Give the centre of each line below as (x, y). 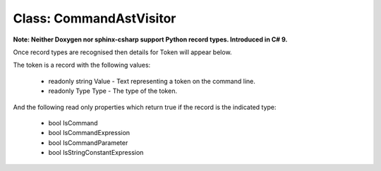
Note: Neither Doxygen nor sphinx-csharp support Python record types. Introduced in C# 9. (150, 39)
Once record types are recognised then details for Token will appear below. (122, 52)
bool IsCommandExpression (89, 133)
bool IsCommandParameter (88, 142)
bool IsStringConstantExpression (96, 153)
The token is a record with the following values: (82, 65)
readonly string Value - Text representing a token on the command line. (152, 81)
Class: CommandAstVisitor (95, 18)
